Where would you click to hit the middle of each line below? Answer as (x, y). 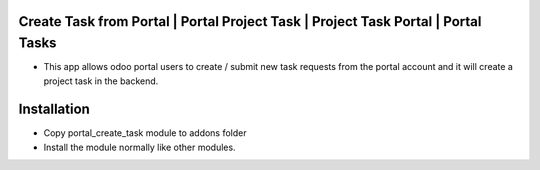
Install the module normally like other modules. (139, 147)
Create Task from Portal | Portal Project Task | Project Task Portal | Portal (250, 21)
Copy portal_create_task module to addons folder (145, 133)
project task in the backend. (101, 81)
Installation (54, 109)
